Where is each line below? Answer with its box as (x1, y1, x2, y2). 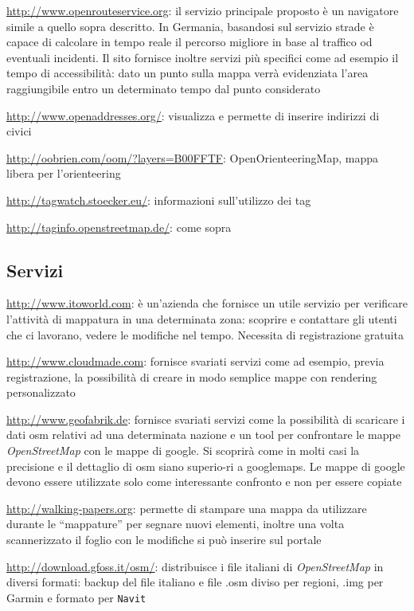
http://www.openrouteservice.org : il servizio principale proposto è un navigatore (6, 2, 399, 18)
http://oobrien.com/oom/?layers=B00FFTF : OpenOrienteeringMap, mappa (6, 149, 378, 166)
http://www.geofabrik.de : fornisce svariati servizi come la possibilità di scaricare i (6, 410, 405, 427)
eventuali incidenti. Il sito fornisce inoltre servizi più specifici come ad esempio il (6, 49, 399, 65)
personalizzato (6, 384, 76, 401)
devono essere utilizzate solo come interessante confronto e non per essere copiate (6, 473, 402, 490)
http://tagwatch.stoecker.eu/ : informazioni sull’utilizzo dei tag (6, 191, 311, 208)
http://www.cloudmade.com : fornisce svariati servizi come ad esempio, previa (6, 353, 385, 370)
